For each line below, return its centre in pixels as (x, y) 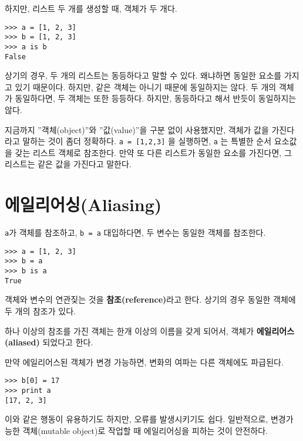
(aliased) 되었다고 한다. (49, 342)
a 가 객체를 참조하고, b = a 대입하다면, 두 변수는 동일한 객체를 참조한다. (135, 233)
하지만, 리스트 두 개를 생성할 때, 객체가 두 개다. (91, 8)
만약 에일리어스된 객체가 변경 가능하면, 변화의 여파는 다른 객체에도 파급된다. (144, 362)
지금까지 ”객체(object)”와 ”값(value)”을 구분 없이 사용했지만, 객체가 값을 (137, 129)
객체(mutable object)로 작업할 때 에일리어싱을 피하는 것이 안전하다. (145, 430)
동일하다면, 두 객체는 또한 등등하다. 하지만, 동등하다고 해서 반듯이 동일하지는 (156, 98)
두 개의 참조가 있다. (40, 311)
